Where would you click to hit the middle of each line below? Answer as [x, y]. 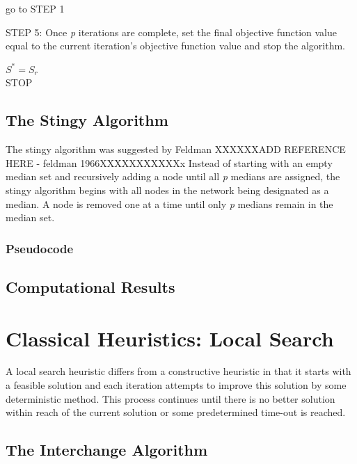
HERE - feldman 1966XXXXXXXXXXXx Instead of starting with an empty [169, 162]
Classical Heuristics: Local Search [170, 338]
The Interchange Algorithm [107, 450]
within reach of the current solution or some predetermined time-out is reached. [176, 412]
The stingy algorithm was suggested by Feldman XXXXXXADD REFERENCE [176, 149]
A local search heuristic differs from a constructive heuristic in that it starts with [178, 371]
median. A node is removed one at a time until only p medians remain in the [169, 203]
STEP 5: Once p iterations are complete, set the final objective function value [171, 32]
